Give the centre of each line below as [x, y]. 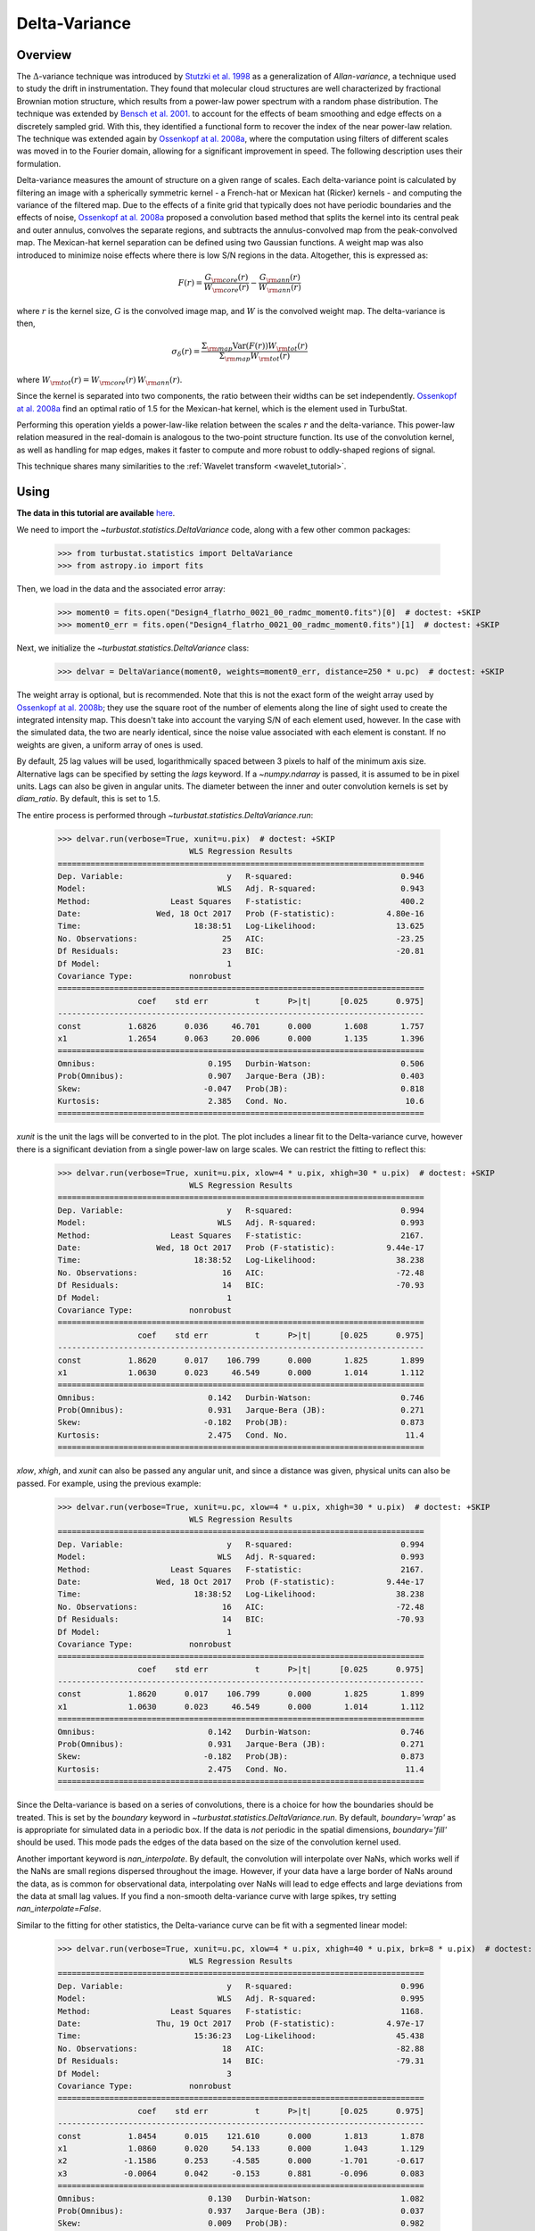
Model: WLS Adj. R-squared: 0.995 [241, 1999]
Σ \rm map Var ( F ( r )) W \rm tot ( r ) [255, 346]
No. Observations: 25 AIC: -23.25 [241, 938]
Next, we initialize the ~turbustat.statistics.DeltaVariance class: [133, 648]
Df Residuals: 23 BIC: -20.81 [241, 951]
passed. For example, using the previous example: [109, 1483]
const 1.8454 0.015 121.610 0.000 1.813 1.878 [241, 2136]
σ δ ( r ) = [185, 352]
